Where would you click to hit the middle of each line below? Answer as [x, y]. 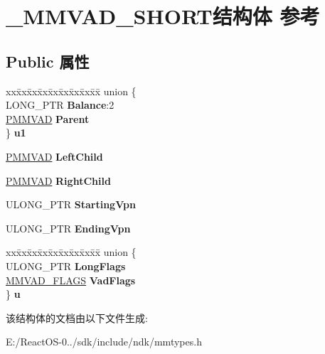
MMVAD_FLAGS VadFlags [71, 280]
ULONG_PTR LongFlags [66, 265]
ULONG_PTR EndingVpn [68, 228]
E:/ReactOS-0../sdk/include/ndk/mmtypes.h [104, 342]
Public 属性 [48, 61]
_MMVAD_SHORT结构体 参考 [163, 16]
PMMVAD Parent [48, 118]
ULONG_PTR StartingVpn [71, 204]
